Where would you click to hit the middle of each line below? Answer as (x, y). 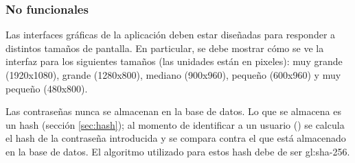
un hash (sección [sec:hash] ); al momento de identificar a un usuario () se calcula (175, 124)
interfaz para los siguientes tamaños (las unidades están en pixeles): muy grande (174, 61)
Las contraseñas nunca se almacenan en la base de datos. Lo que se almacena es (173, 111)
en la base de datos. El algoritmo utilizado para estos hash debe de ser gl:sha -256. (178, 151)
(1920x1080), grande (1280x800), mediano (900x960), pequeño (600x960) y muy (173, 75)
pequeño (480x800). (47, 88)
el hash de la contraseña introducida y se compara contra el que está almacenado (176, 138)
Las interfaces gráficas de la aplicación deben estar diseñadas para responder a (171, 35)
